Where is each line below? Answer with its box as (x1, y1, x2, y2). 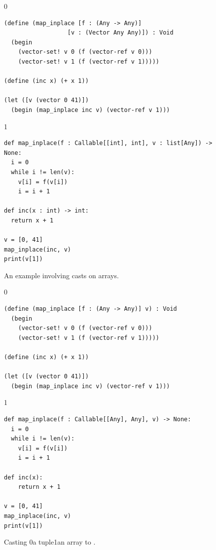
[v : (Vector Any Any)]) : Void (67, 29, 174, 37)
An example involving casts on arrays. (4, 270, 119, 280)
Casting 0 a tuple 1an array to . (4, 537, 96, 547)
